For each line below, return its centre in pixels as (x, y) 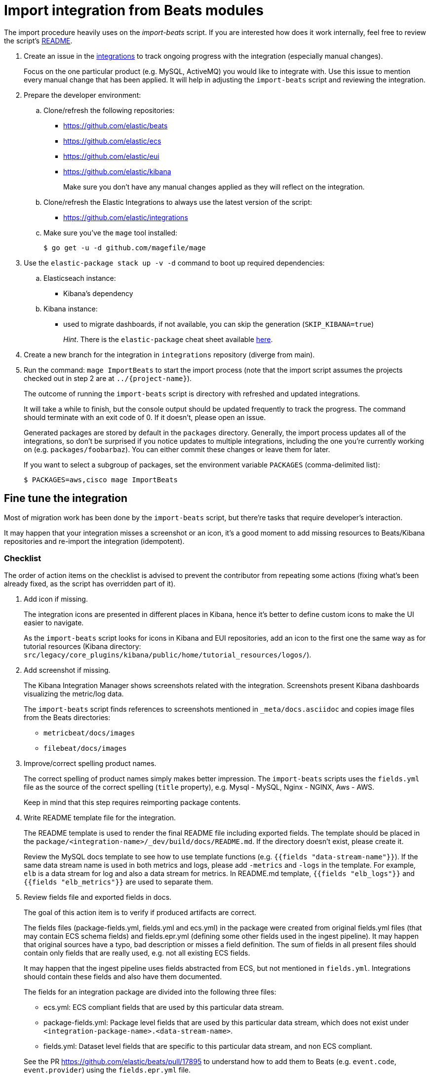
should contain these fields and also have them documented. (123, 977)
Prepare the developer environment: (82, 95)
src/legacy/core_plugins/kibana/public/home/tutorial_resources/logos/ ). (168, 655)
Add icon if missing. (56, 599)
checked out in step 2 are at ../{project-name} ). (108, 378)
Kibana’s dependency (98, 293)
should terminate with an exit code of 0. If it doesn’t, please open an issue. (145, 417)
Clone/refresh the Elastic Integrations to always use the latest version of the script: (178, 202)
